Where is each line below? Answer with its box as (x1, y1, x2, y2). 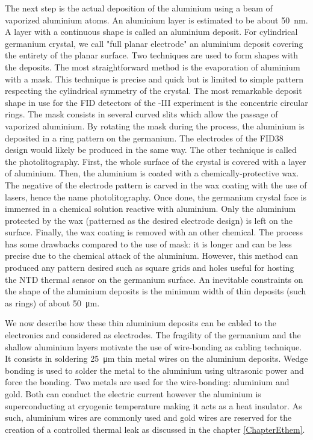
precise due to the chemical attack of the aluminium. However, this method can (5, 249, 299, 262)
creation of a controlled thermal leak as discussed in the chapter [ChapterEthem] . (5, 423, 305, 435)
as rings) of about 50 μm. (5, 296, 100, 309)
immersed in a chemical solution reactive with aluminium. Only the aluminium (5, 202, 296, 215)
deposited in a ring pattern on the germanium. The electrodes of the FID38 (5, 131, 284, 144)
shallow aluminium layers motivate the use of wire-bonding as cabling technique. (5, 340, 302, 353)
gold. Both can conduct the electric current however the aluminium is (5, 388, 261, 400)
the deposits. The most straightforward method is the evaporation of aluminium (5, 60, 300, 73)
